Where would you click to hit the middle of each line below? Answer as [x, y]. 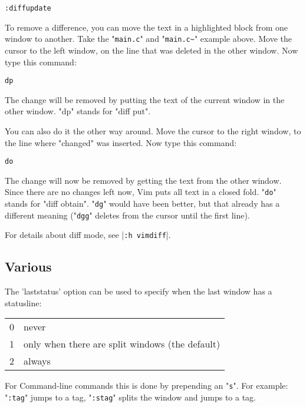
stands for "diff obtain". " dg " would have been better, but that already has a [142, 203]
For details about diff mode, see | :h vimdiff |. [88, 235]
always [37, 361]
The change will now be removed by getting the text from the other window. [143, 180]
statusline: [23, 302]
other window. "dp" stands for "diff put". [78, 111]
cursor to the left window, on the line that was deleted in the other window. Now [152, 50]
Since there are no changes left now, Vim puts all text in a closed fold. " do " [141, 192]
